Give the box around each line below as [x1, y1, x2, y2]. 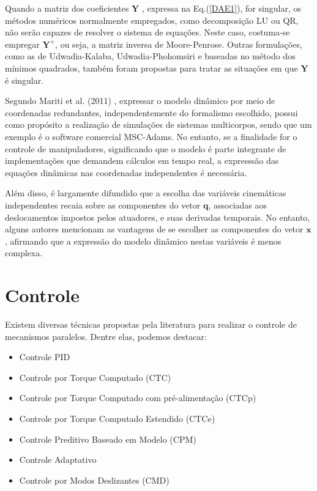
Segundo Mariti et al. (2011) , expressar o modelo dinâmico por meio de [5, 94, 275, 107]
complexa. [5, 246, 43, 259]
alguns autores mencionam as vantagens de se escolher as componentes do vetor [5, 223, 304, 235]
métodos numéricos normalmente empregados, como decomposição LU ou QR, [5, 13, 299, 26]
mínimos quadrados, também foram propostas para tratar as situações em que [5, 61, 298, 74]
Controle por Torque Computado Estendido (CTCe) [19, 412, 215, 424]
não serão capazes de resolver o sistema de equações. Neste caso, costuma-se [5, 26, 290, 39]
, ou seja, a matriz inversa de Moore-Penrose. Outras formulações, [55, 37, 302, 50]
